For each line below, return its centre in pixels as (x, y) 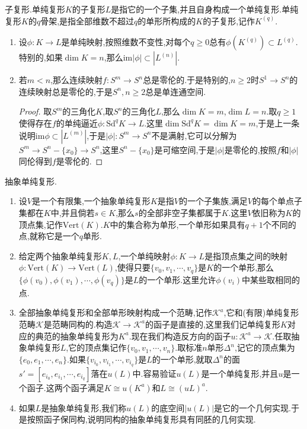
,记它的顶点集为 (265, 347)
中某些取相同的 (271, 279)
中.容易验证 (154, 373)
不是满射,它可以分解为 (194, 135)
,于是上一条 (278, 123)
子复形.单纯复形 (35, 9)
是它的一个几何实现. (252, 407)
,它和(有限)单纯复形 (261, 312)
